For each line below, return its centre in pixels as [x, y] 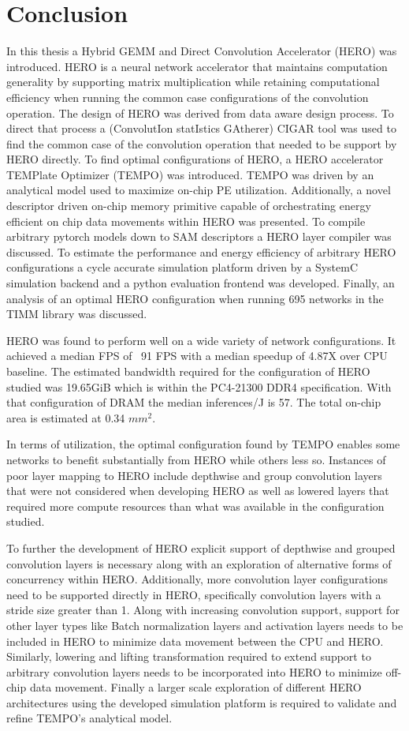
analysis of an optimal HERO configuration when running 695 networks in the [195, 298]
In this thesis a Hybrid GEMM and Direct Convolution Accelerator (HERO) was [202, 51]
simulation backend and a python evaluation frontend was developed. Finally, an [201, 283]
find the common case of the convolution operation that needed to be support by [202, 143]
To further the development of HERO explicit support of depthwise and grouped [201, 547]
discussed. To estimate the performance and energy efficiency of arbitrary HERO [201, 251]
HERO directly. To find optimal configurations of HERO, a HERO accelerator [195, 159]
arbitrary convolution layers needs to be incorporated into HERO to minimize [194, 671]
